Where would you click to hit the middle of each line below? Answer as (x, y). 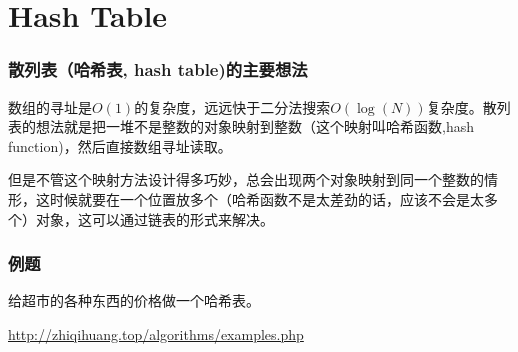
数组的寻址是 (50, 106)
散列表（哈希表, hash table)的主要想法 (158, 69)
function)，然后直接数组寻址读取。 (120, 145)
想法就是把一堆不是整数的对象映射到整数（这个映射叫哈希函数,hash (254, 126)
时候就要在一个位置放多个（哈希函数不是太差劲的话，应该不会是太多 (273, 198)
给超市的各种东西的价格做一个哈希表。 (134, 300)
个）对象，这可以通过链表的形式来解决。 (141, 218)
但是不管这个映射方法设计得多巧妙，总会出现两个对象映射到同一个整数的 (246, 179)
